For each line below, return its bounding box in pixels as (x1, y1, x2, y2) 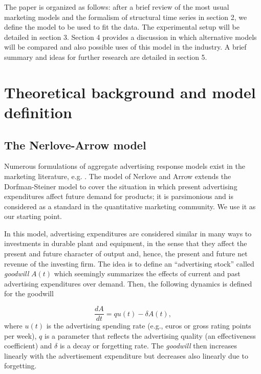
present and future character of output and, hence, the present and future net (4, 248, 248, 259)
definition (4, 101, 72, 122)
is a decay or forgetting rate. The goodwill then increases (59, 340, 237, 351)
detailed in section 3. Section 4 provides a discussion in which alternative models (4, 31, 257, 42)
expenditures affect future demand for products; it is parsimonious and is (4, 191, 233, 202)
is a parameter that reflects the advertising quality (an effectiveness (45, 330, 256, 341)
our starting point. (4, 211, 62, 222)
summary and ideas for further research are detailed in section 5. (4, 51, 207, 62)
